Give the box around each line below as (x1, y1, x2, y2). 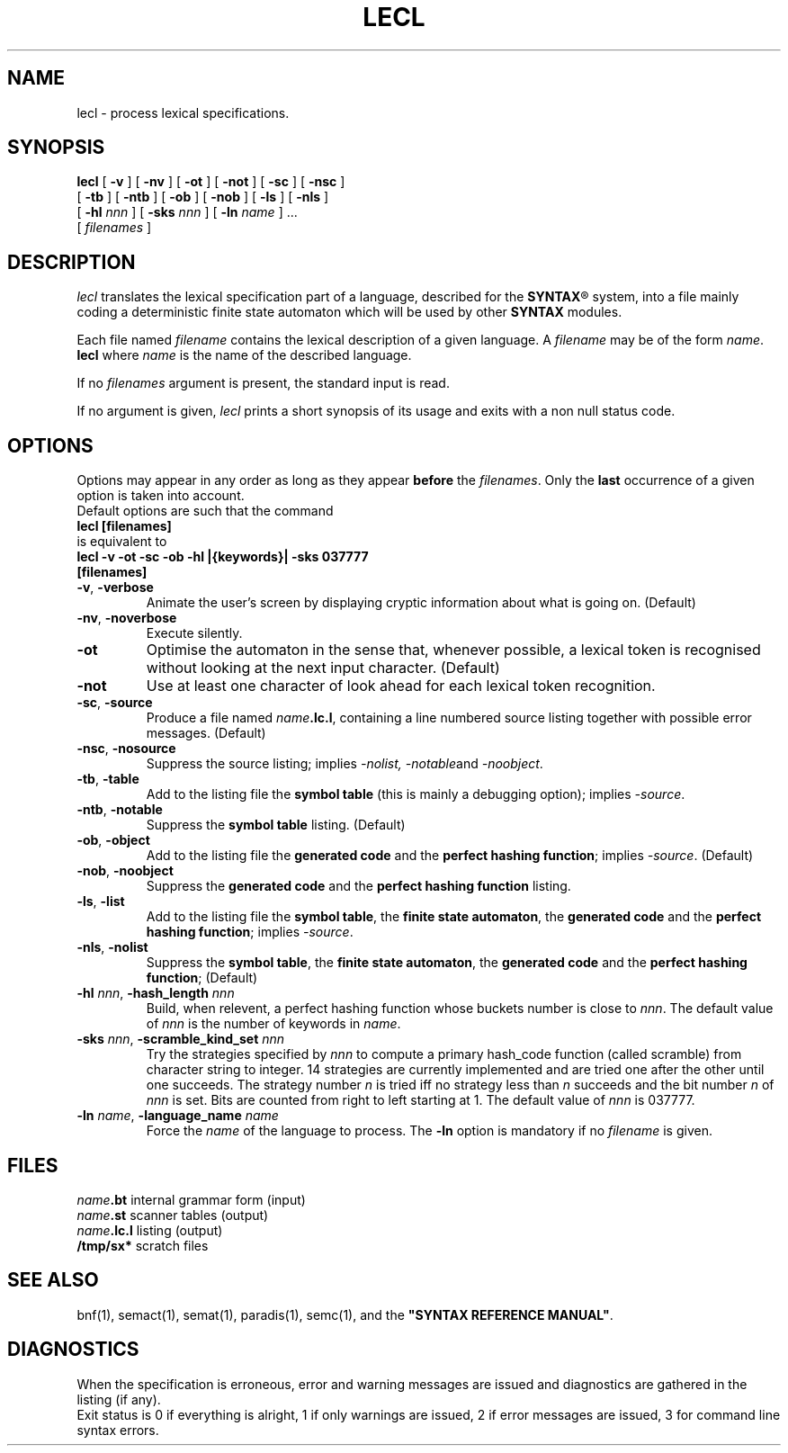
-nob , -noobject (76, 863, 174, 879)
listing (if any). (76, 1391, 161, 1407)
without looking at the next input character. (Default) (146, 659, 500, 677)
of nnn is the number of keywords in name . (146, 1016, 401, 1032)
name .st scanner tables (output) (76, 1206, 269, 1223)
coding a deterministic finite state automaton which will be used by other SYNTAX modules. (76, 304, 622, 320)
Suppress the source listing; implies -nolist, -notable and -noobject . (146, 756, 543, 772)
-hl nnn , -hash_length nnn (76, 985, 235, 1001)
